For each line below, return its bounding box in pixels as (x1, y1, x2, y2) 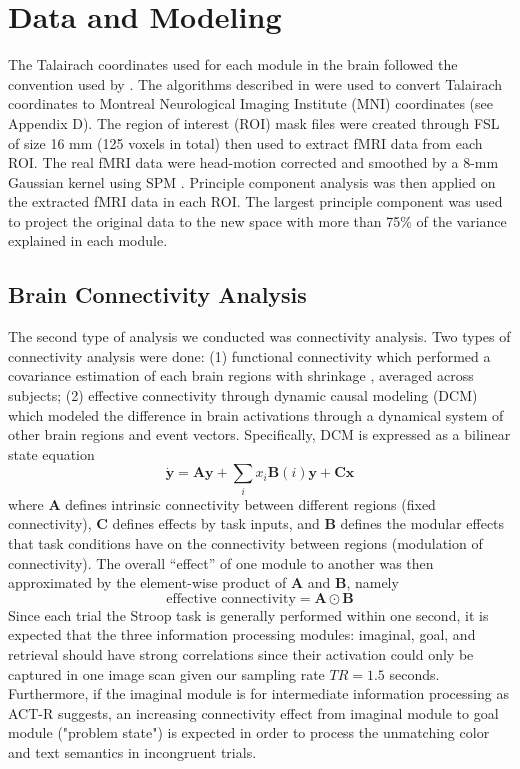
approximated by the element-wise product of (8, 572, 287, 593)
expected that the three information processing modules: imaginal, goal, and (8, 624, 476, 645)
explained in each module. (8, 230, 168, 251)
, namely (346, 572, 399, 593)
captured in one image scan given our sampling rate (8, 663, 325, 684)
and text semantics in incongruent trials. (8, 741, 257, 762)
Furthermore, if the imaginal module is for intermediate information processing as (8, 683, 509, 704)
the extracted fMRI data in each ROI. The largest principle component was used (8, 191, 503, 212)
